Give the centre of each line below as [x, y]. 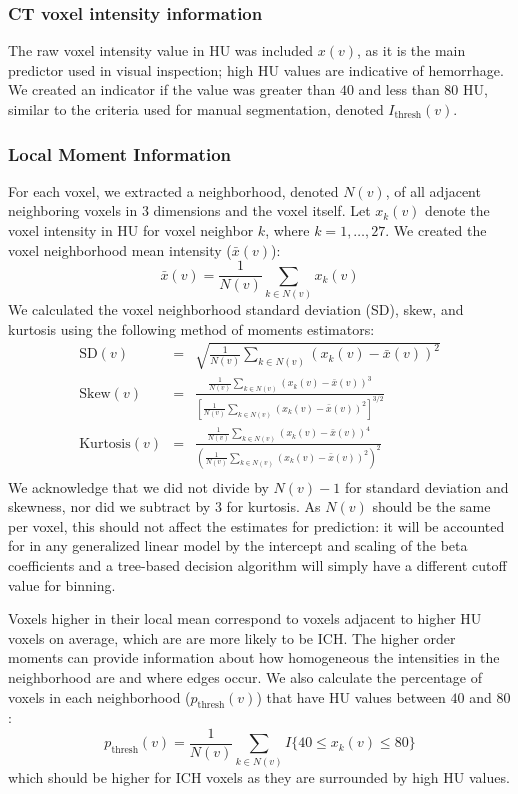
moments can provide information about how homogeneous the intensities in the [254, 657]
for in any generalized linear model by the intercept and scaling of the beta [238, 545]
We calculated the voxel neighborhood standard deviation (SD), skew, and [236, 308]
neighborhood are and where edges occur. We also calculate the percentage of [245, 676]
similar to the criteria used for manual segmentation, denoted [196, 109]
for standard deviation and [426, 486]
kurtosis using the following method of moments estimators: [191, 328]
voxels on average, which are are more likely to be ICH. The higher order [232, 637]
